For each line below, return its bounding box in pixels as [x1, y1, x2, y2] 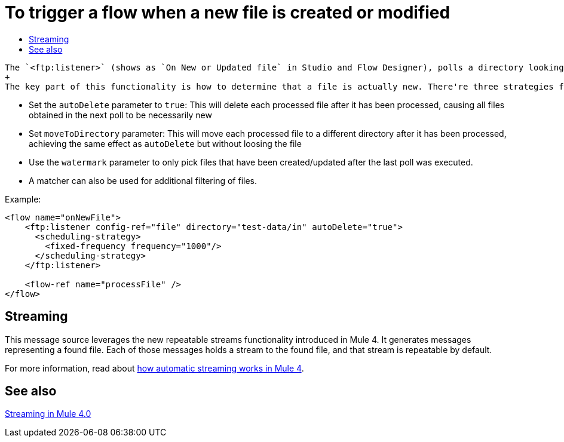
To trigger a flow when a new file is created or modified [5, 2, 450, 23]
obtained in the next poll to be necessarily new [29, 109, 212, 120]
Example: [5, 194, 41, 204]
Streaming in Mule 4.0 [5, 409, 91, 419]
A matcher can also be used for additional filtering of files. [29, 175, 258, 186]
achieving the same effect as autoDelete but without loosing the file [29, 138, 302, 149]
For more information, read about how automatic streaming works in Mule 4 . [5, 363, 304, 373]
